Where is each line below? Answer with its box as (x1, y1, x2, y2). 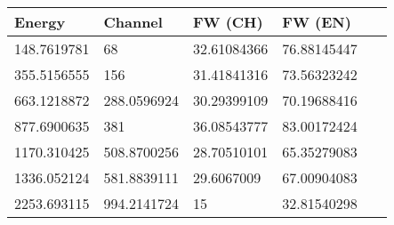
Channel (103, 12, 163, 32)
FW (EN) (282, 12, 351, 32)
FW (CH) (192, 12, 263, 32)
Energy (14, 12, 66, 32)
